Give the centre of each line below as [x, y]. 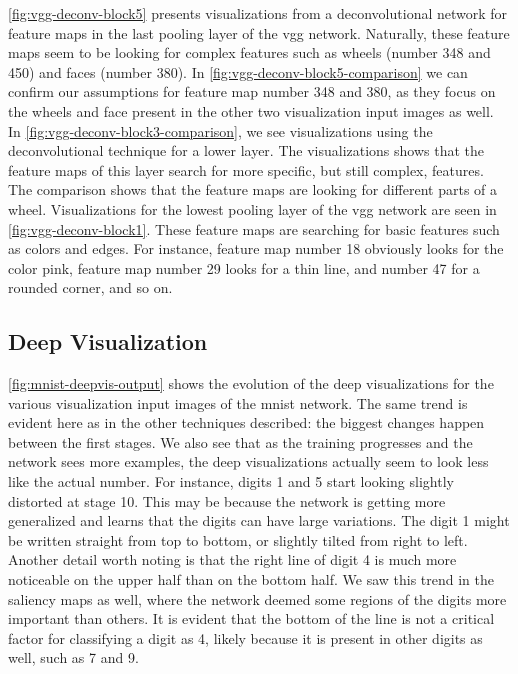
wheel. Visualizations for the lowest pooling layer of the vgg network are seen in [252, 208]
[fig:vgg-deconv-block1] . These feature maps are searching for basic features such [254, 228]
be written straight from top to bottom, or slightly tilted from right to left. [238, 539]
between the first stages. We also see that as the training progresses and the [240, 441]
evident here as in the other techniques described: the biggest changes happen [246, 422]
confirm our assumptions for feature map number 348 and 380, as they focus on [252, 91]
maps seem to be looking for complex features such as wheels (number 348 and [249, 52]
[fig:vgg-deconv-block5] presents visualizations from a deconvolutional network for [258, 13]
